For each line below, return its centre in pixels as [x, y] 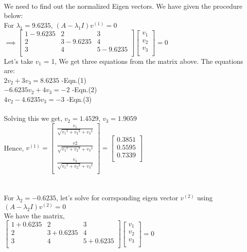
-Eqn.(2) [85, 89]
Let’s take [19, 61]
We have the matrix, [35, 215]
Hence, [14, 147]
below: [13, 15]
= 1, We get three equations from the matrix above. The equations [143, 61]
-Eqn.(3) [79, 99]
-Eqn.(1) [74, 80]
